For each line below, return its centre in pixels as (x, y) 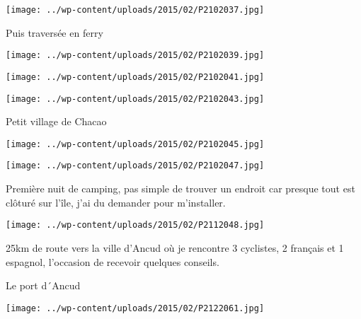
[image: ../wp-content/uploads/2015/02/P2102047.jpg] (135, 166)
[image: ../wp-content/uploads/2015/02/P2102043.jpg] (135, 99)
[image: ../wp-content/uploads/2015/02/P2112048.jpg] (135, 225)
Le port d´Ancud (43, 285)
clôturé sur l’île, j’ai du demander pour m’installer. (116, 202)
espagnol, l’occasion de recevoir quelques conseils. (113, 261)
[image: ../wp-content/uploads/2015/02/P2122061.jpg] (135, 308)
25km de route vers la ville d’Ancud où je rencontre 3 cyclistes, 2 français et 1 (175, 247)
